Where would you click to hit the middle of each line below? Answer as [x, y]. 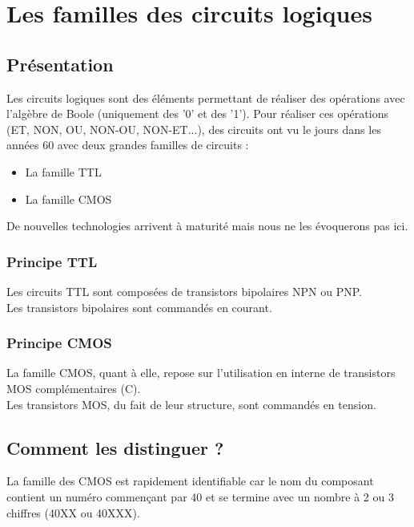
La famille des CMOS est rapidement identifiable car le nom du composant [190, 481]
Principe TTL [52, 261]
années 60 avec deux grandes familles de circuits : [128, 145]
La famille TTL [63, 171]
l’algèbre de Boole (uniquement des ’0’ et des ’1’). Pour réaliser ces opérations [197, 114]
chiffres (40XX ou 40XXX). [73, 512]
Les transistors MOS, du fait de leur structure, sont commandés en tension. [191, 404]
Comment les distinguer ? [115, 447]
